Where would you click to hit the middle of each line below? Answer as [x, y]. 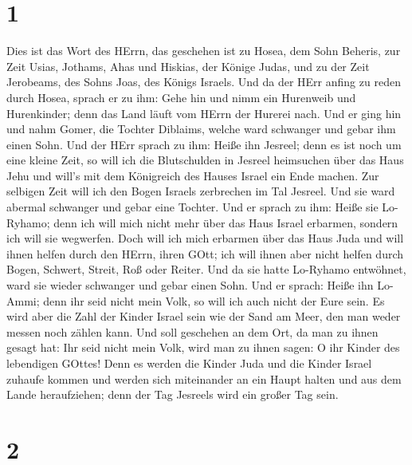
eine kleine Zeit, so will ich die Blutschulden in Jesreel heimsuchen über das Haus [205, 160]
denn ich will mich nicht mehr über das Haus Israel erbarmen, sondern [226, 222]
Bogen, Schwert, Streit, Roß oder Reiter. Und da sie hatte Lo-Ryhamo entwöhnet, [206, 269]
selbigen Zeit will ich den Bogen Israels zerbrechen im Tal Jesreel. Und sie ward [201, 191]
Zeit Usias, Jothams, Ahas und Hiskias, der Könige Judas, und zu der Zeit [188, 66]
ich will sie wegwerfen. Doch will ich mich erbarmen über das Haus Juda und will [205, 238]
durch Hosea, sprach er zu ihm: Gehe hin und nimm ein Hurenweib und [181, 97]
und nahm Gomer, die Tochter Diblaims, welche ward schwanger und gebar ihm [201, 129]
